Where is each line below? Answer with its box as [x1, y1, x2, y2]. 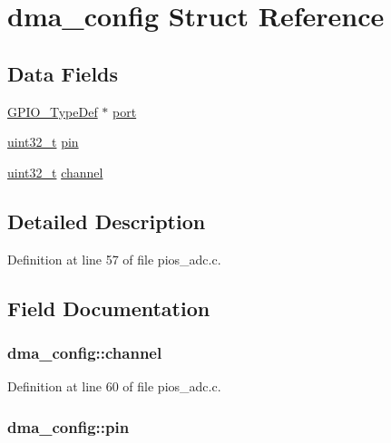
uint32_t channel [7, 162, 103, 181]
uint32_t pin [7, 132, 79, 151]
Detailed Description [7, 207, 206, 235]
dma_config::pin [7, 415, 130, 438]
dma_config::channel [7, 341, 162, 363]
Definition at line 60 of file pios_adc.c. [7, 377, 221, 396]
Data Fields [7, 59, 119, 87]
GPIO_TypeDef [7, 101, 98, 120]
